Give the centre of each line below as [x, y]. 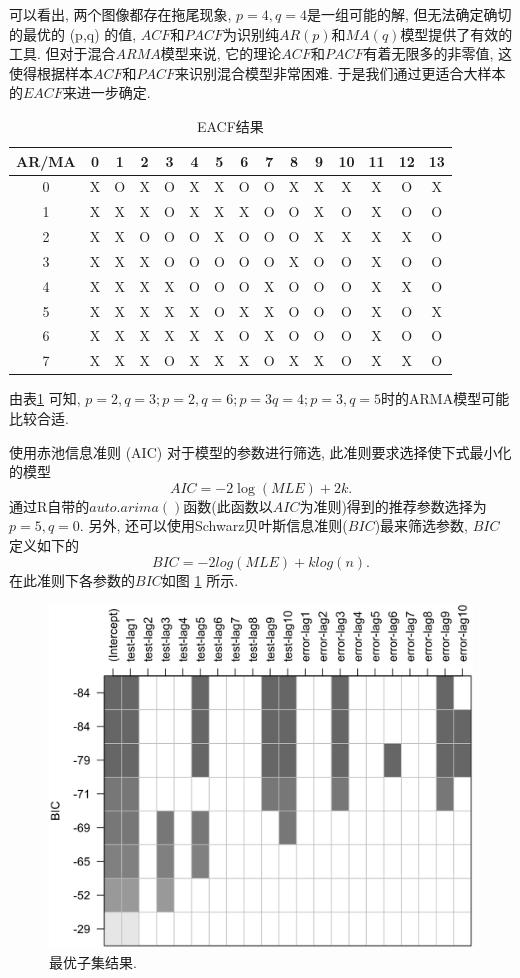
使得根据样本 [51, 72]
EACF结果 [230, 125]
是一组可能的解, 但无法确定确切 [409, 14]
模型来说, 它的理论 [221, 53]
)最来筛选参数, [421, 525]
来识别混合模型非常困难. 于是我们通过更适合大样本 [340, 72]
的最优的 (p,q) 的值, [73, 33]
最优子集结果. [93, 961]
